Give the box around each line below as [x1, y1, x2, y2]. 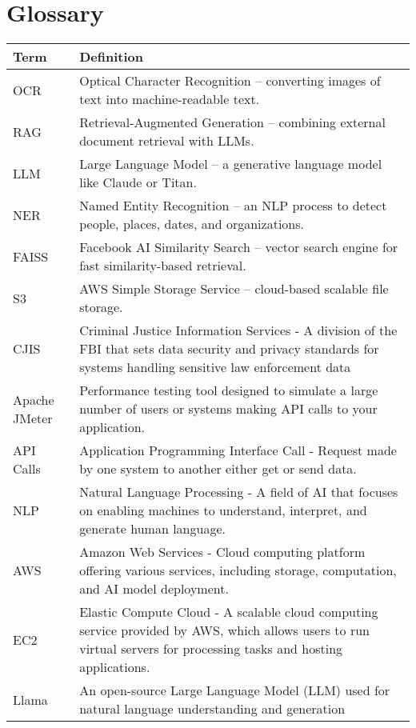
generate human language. [79, 519, 226, 538]
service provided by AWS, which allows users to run [79, 621, 370, 640]
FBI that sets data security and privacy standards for [79, 339, 379, 358]
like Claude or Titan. [79, 173, 197, 192]
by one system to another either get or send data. [79, 459, 357, 478]
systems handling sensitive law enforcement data [79, 358, 351, 377]
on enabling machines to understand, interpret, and [79, 501, 367, 520]
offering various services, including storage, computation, [79, 561, 397, 580]
